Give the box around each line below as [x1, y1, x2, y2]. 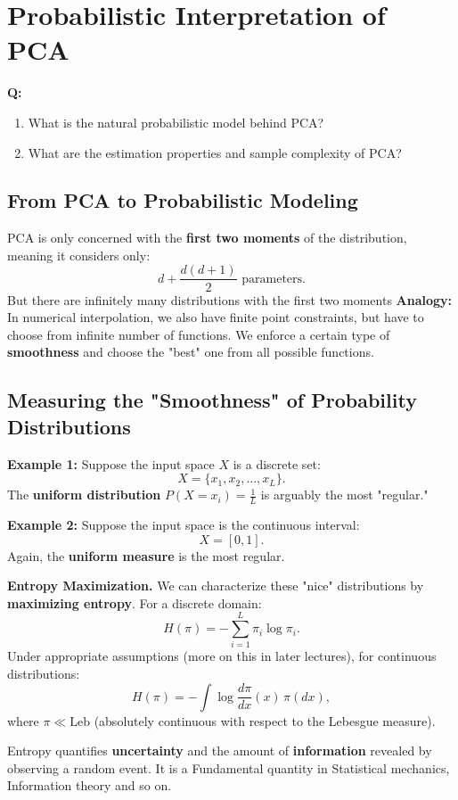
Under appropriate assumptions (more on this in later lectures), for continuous [7, 647, 437, 665]
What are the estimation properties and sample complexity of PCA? [28, 143, 402, 161]
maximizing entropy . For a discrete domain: [7, 593, 262, 612]
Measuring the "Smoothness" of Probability [7, 386, 417, 414]
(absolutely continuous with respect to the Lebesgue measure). [94, 711, 436, 730]
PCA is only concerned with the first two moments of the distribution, [7, 228, 407, 247]
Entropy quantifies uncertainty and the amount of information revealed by [7, 741, 432, 760]
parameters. [241, 272, 306, 285]
